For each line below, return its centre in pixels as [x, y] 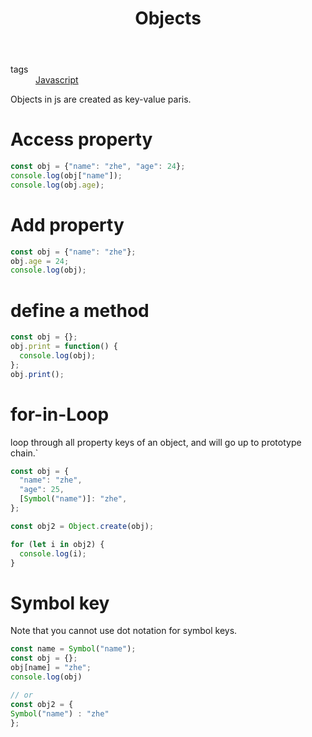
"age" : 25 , [42, 490]
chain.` [24, 453]
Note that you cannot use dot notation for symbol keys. [124, 631]
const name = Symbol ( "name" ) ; [73, 649]
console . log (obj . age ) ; [57, 185]
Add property [67, 224]
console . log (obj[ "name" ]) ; [66, 176]
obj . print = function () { [64, 347]
